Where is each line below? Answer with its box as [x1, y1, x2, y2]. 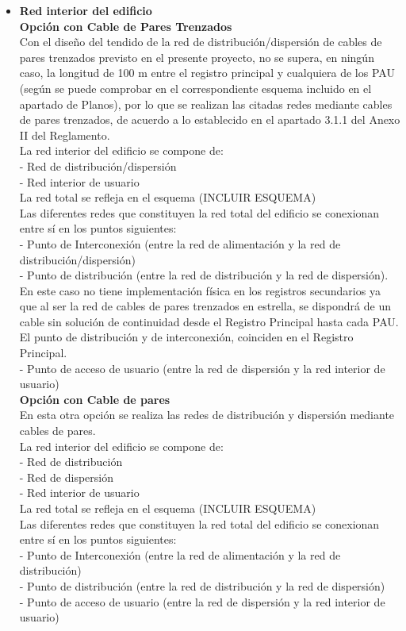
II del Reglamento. [19, 126, 110, 143]
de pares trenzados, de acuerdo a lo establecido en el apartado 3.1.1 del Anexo [19, 111, 400, 128]
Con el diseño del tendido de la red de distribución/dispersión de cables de [19, 33, 382, 50]
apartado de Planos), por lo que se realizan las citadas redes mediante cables [19, 95, 393, 112]
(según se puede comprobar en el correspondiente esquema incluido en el [19, 79, 372, 96]
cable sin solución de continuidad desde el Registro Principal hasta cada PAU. [19, 313, 399, 329]
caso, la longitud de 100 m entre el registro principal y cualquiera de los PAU [19, 64, 395, 81]
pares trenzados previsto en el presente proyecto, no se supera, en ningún [19, 48, 374, 65]
